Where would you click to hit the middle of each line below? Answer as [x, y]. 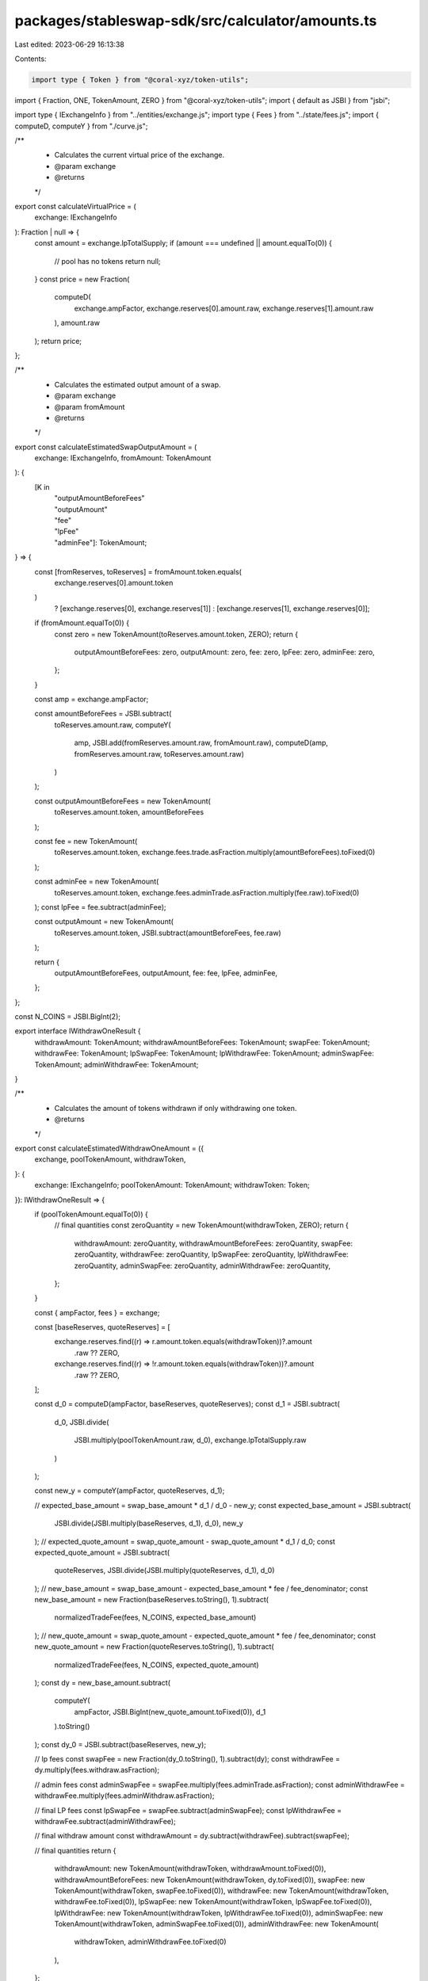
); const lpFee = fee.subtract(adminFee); [100, 907]
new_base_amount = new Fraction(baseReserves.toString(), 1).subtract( [152, 1600]
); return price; [58, 341]
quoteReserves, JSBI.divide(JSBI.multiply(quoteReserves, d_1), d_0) [164, 1571]
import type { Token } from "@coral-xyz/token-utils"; [140, 80]
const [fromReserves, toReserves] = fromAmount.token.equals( [138, 571]
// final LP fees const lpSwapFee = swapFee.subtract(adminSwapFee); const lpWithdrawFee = [188, 1810]
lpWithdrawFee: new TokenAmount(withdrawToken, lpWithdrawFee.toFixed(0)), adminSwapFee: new [219, 1913]
